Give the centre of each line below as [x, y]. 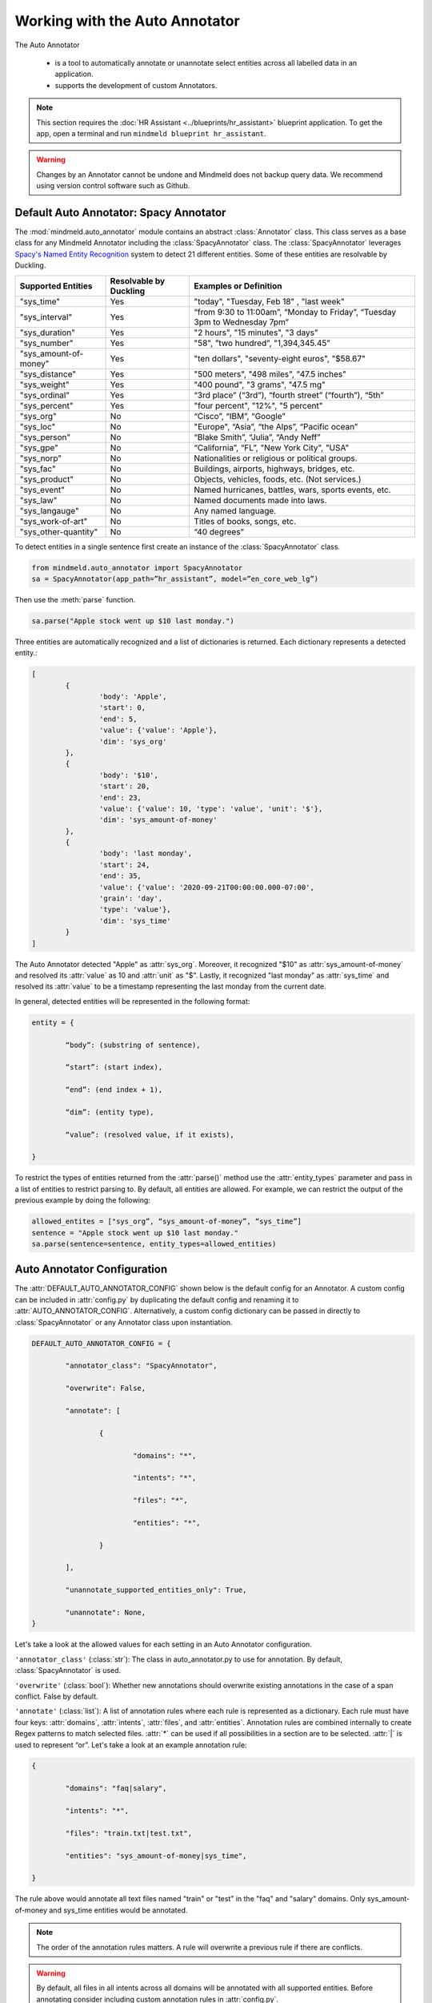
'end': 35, [120, 876]
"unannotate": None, [106, 1612]
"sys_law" [38, 500]
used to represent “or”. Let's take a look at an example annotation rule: [131, 1745]
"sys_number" [46, 343]
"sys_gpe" [39, 447]
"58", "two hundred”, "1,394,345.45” [262, 343]
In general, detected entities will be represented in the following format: [132, 1001]
